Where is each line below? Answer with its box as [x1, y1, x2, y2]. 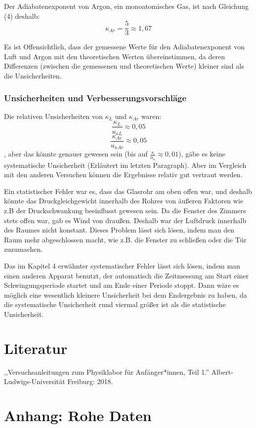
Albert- [211, 366, 233, 377]
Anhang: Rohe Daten [4, 405, 152, 426]
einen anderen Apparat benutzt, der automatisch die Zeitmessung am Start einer [4, 270, 249, 280]
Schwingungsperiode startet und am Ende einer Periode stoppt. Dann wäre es [4, 280, 239, 290]
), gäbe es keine [178, 149, 225, 159]
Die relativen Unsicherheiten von [4, 111, 103, 121]
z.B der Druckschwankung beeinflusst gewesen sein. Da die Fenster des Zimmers [4, 205, 246, 216]
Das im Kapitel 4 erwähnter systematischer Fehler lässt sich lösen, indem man [4, 261, 240, 271]
